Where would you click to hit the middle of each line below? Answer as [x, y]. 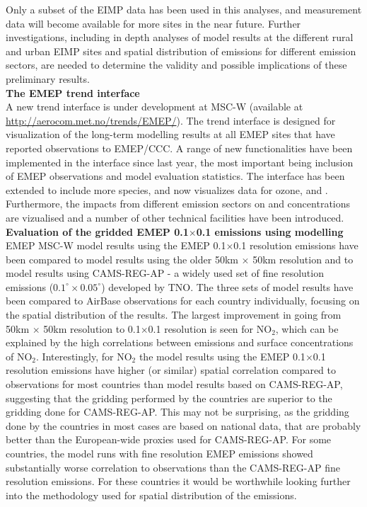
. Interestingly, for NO [84, 356]
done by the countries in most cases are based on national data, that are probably [183, 425]
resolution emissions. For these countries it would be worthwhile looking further [178, 481]
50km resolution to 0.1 [92, 328]
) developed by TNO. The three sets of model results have [227, 286]
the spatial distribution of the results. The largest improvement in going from [174, 315]
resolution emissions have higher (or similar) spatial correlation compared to [171, 370]
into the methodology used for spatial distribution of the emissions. [151, 495]
